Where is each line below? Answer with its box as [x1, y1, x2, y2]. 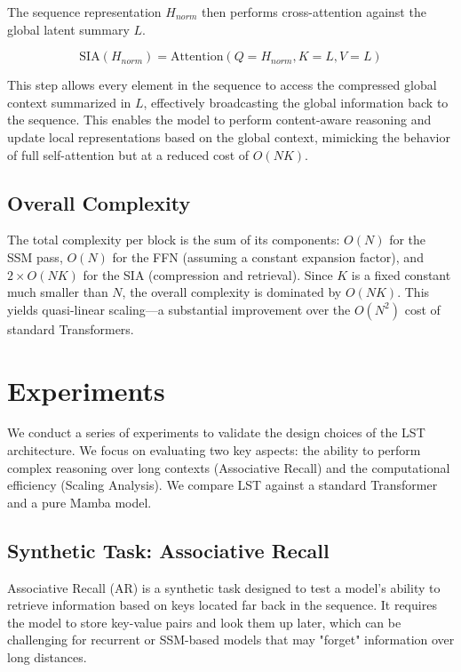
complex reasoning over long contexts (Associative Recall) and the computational [7, 458, 450, 476]
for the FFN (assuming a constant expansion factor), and [112, 247, 424, 266]
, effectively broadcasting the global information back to [143, 92, 449, 111]
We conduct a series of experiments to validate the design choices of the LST [7, 423, 425, 442]
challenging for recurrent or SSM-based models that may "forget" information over [7, 630, 455, 649]
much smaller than [7, 283, 108, 301]
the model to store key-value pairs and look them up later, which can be [7, 612, 401, 631]
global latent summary [7, 20, 130, 38]
